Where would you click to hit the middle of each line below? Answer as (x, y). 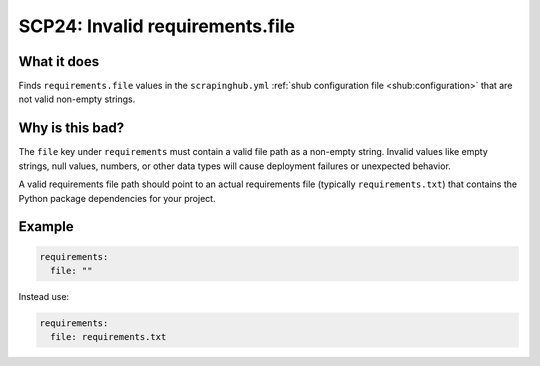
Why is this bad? (71, 128)
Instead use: (44, 296)
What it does (59, 61)
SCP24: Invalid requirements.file (156, 26)
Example (46, 226)
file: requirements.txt (108, 337)
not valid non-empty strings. (77, 99)
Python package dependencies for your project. (117, 198)
